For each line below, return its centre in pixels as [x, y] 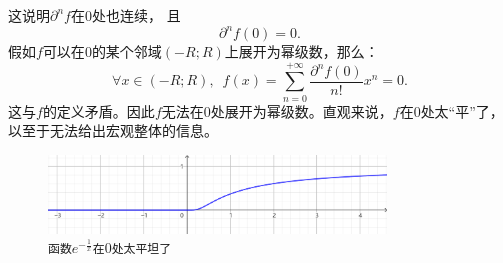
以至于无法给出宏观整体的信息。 [113, 130]
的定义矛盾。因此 [98, 110]
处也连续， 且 [136, 15]
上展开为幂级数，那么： [301, 51]
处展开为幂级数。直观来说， [301, 110]
